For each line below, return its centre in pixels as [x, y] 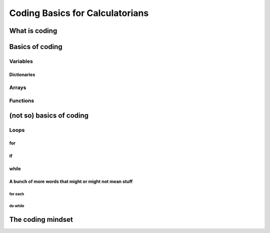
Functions [22, 101]
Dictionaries [22, 74]
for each [17, 194]
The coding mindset [41, 220]
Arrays [18, 87]
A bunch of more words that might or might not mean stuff [71, 181]
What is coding [33, 31]
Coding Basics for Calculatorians [79, 13]
